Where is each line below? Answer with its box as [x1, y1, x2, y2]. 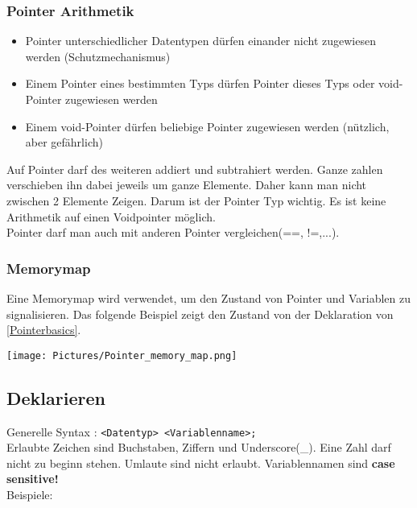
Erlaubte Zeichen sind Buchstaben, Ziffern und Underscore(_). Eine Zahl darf [6, 439, 391, 456]
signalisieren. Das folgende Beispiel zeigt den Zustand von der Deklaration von [6, 305, 394, 322]
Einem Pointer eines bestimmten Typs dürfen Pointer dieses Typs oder [25, 75, 375, 92]
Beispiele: [6, 486, 53, 503]
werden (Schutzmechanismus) [25, 47, 171, 64]
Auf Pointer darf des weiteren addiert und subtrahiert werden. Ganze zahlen [6, 160, 383, 177]
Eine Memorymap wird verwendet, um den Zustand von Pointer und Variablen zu [6, 289, 411, 306]
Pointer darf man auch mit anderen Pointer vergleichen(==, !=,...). [6, 224, 340, 241]
